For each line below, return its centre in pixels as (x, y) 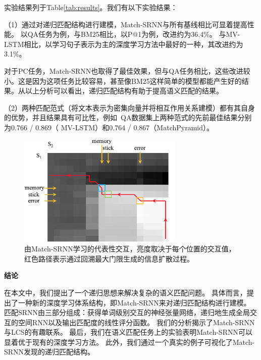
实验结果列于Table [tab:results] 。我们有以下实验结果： (91, 7)
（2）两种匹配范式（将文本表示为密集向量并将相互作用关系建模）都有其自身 (129, 107)
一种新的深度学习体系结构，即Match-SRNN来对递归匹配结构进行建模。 (134, 302)
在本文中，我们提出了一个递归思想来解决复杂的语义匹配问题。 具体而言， (125, 292)
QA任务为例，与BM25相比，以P (80, 34)
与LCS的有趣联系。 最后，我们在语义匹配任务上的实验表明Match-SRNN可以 (128, 332)
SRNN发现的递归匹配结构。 (49, 352)
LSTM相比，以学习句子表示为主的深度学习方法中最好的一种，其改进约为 (124, 44)
